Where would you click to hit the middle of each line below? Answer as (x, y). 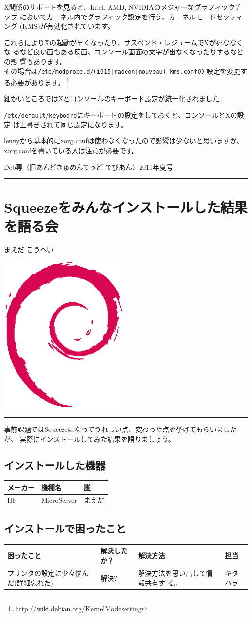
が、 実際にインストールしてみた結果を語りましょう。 (89, 438)
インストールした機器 (55, 465)
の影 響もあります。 (35, 61)
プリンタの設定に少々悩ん (48, 573)
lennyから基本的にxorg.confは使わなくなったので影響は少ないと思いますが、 (124, 141)
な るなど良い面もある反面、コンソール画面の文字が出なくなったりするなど (124, 52)
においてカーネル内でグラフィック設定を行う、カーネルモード (118, 16)
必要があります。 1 (40, 81)
